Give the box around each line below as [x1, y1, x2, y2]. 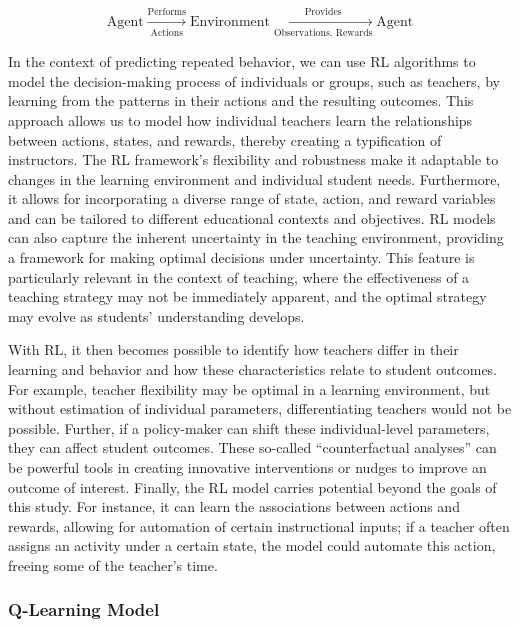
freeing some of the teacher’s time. [8, 554, 218, 575]
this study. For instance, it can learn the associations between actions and [8, 496, 460, 517]
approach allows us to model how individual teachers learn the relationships [8, 109, 473, 130]
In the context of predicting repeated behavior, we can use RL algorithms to [8, 51, 476, 72]
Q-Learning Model [8, 597, 160, 622]
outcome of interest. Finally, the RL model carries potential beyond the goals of [8, 476, 497, 497]
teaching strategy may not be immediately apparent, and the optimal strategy [8, 286, 487, 307]
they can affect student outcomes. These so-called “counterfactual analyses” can [8, 437, 497, 458]
